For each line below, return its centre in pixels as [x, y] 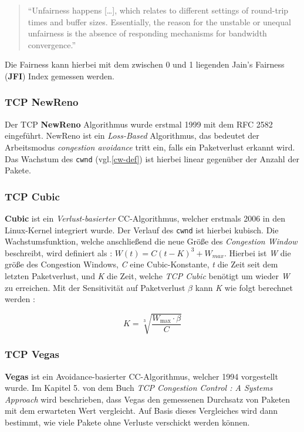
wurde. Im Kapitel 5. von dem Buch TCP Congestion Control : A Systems [139, 388]
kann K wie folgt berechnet [244, 287]
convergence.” [52, 44]
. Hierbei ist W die [257, 252]
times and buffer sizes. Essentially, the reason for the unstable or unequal [159, 21]
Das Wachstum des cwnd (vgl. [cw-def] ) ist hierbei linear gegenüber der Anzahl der [152, 158]
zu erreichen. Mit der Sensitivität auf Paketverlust [95, 287]
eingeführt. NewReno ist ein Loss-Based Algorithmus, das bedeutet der [132, 135]
